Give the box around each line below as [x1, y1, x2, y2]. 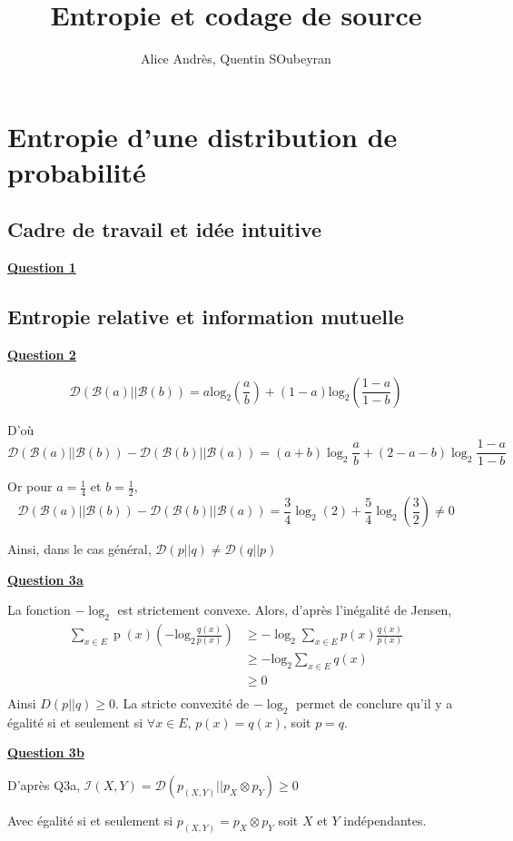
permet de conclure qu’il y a [295, 694, 453, 713]
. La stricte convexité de [115, 694, 250, 713]
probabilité [7, 153, 146, 190]
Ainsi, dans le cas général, [7, 539, 152, 559]
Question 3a [7, 569, 84, 589]
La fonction [7, 600, 71, 619]
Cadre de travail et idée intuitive [7, 215, 322, 243]
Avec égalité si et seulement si [7, 811, 173, 830]
